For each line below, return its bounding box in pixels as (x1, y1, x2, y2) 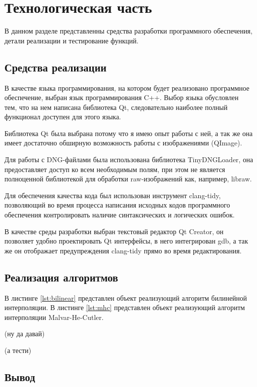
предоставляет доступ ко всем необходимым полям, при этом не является (4, 164, 225, 174)
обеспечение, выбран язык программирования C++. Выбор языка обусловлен (4, 92, 239, 103)
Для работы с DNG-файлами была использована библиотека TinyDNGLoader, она (4, 154, 253, 165)
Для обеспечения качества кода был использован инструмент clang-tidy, (4, 190, 221, 200)
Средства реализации (4, 59, 107, 74)
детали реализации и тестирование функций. (4, 35, 139, 45)
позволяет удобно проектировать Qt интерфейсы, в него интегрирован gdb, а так (4, 236, 248, 246)
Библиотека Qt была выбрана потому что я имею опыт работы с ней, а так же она (4, 128, 253, 138)
